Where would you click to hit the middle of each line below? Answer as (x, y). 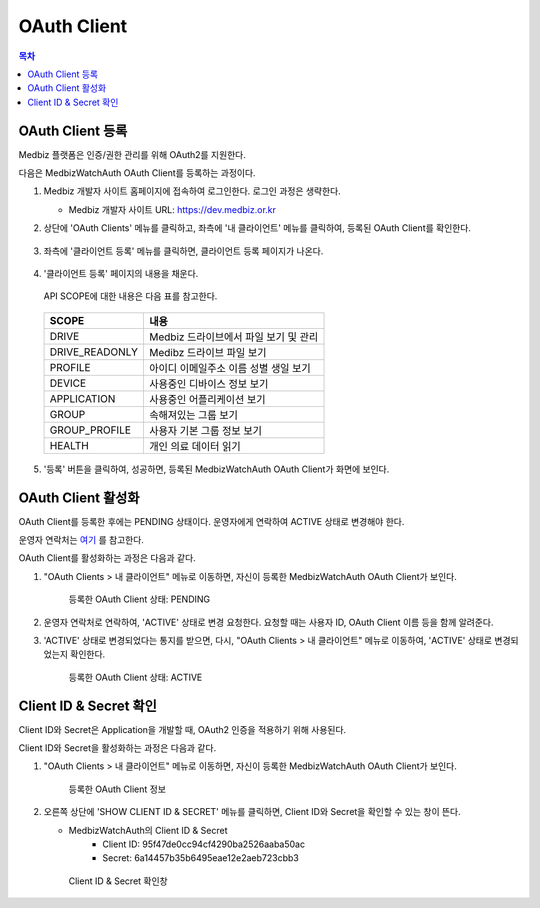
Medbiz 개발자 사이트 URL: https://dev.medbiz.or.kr (172, 209)
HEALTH (69, 445)
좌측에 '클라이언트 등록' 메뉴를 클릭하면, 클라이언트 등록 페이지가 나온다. (183, 251)
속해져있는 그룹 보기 (194, 415)
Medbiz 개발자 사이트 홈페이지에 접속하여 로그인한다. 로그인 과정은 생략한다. (192, 191)
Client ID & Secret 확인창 (118, 881)
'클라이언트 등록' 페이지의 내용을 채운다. (121, 273)
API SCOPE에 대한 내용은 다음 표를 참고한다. (130, 296)
